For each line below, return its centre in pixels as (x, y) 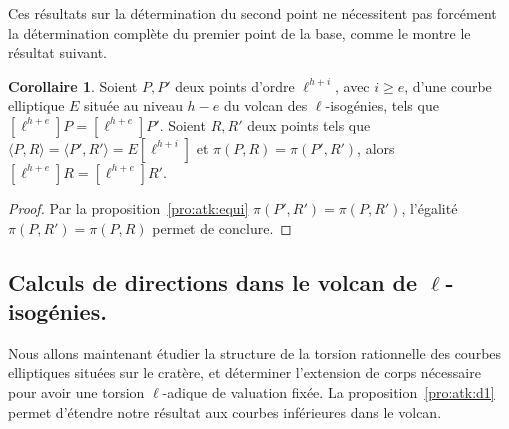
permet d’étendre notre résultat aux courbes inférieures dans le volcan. (225, 411)
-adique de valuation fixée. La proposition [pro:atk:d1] (328, 391)
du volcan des (266, 105)
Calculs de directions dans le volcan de (213, 281)
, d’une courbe (448, 85)
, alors (376, 147)
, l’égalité (429, 207)
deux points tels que (309, 124)
